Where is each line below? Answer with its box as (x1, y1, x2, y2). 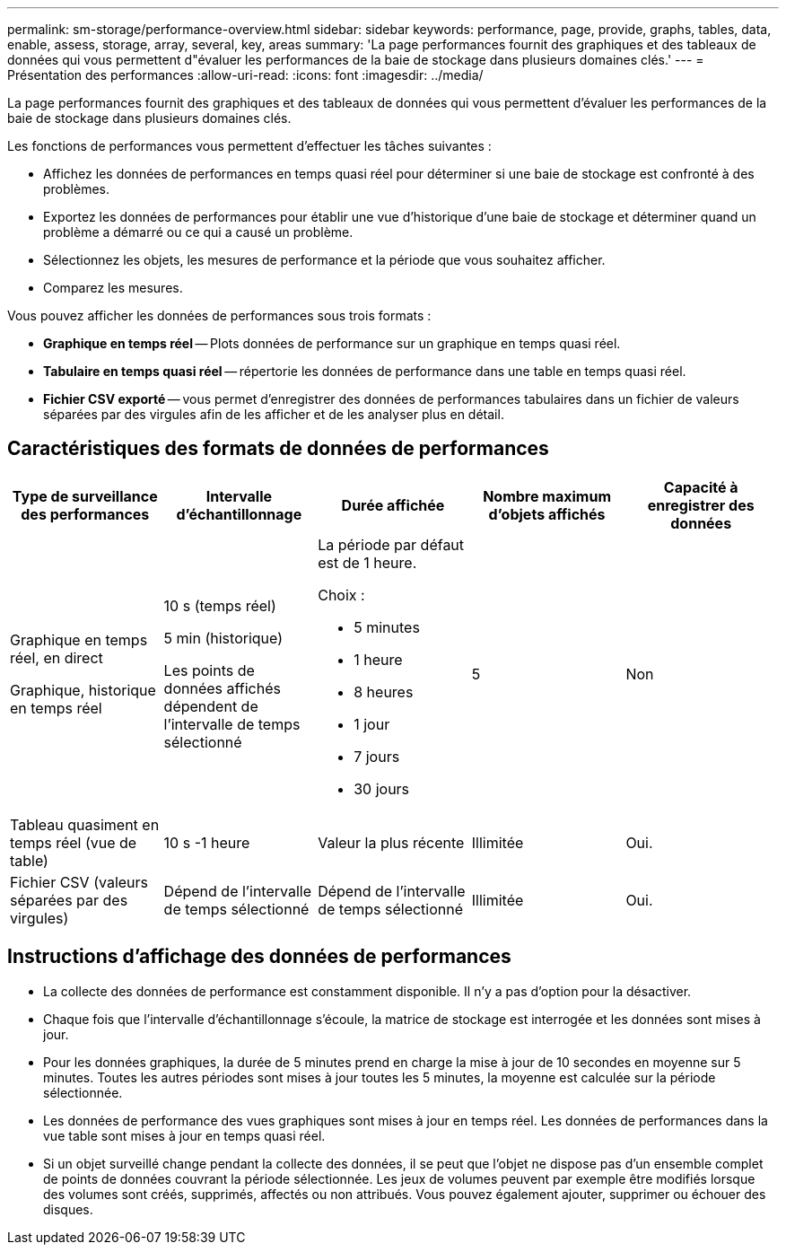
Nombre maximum (483, 486, 611, 505)
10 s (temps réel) (163, 596, 276, 615)
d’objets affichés (488, 504, 606, 523)
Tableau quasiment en (10, 815, 160, 834)
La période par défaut (318, 535, 465, 554)
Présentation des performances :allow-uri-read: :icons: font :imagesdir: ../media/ (7, 67, 484, 83)
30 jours (354, 779, 410, 798)
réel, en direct (10, 648, 103, 667)
